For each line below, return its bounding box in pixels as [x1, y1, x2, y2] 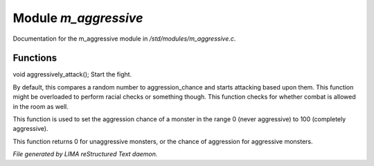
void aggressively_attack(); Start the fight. [12, 70, 132, 79]
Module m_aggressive [12, 10, 143, 25]
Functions [12, 52, 57, 64]
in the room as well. [12, 102, 69, 110]
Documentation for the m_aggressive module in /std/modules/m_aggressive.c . [12, 34, 236, 43]
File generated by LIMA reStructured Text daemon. [12, 150, 158, 158]
